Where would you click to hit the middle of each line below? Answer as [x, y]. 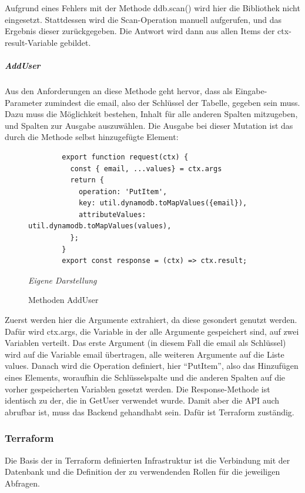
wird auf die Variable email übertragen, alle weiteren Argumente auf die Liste [145, 354]
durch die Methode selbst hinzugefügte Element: [92, 137]
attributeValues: [112, 214]
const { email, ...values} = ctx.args [146, 169]
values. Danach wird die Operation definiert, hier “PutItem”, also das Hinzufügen [152, 366]
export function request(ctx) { [125, 157]
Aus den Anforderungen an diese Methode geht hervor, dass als [119, 90]
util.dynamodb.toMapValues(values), [100, 226]
